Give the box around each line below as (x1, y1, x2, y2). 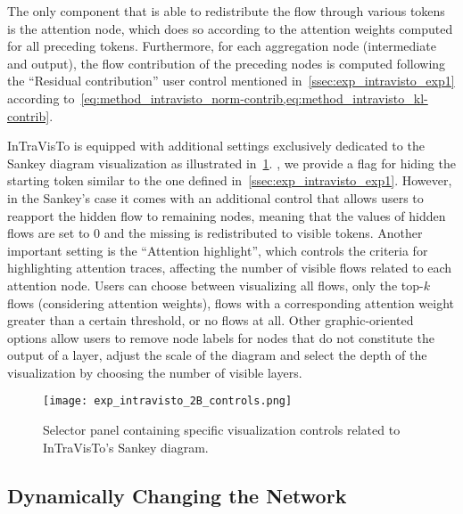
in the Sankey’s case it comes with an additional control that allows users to (7, 188, 424, 207)
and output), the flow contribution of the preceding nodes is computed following (7, 53, 446, 72)
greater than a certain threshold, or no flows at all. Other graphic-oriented (7, 311, 414, 330)
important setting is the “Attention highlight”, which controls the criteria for (7, 241, 428, 259)
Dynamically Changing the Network (7, 481, 347, 509)
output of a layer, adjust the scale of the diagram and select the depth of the (7, 346, 427, 364)
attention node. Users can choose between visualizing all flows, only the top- (7, 275, 424, 294)
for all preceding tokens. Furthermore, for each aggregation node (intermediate (7, 37, 436, 55)
